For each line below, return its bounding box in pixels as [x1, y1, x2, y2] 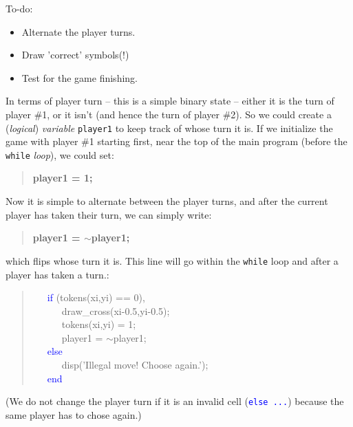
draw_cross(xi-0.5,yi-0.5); [61, 303, 170, 318]
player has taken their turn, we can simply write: [6, 207, 212, 221]
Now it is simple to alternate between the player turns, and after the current [6, 194, 328, 208]
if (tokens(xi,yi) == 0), [47, 290, 145, 305]
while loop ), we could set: [6, 147, 114, 162]
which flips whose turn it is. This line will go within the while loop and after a [6, 253, 339, 267]
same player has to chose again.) [6, 407, 142, 421]
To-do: [6, 1, 33, 15]
